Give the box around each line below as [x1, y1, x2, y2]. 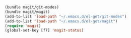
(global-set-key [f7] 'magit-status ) [5, 28, 84, 33]
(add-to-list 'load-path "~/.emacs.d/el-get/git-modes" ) [5, 14, 127, 19]
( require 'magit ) [5, 23, 41, 28]
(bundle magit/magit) [5, 9, 50, 14]
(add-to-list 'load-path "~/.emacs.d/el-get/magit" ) [5, 18, 118, 23]
